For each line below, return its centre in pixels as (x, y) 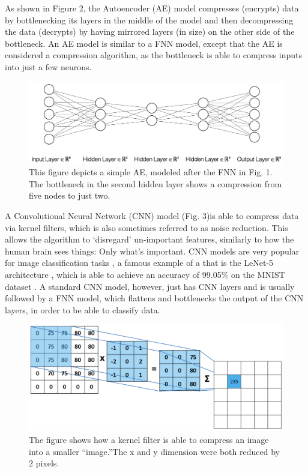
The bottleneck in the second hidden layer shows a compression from (156, 183)
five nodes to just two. (70, 195)
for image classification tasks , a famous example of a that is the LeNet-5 (139, 263)
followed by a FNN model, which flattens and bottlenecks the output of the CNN (154, 298)
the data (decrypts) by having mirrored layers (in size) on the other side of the (150, 32)
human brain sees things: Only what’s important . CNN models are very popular (152, 251)
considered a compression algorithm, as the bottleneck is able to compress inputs (154, 55)
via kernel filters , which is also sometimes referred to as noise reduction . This (146, 227)
